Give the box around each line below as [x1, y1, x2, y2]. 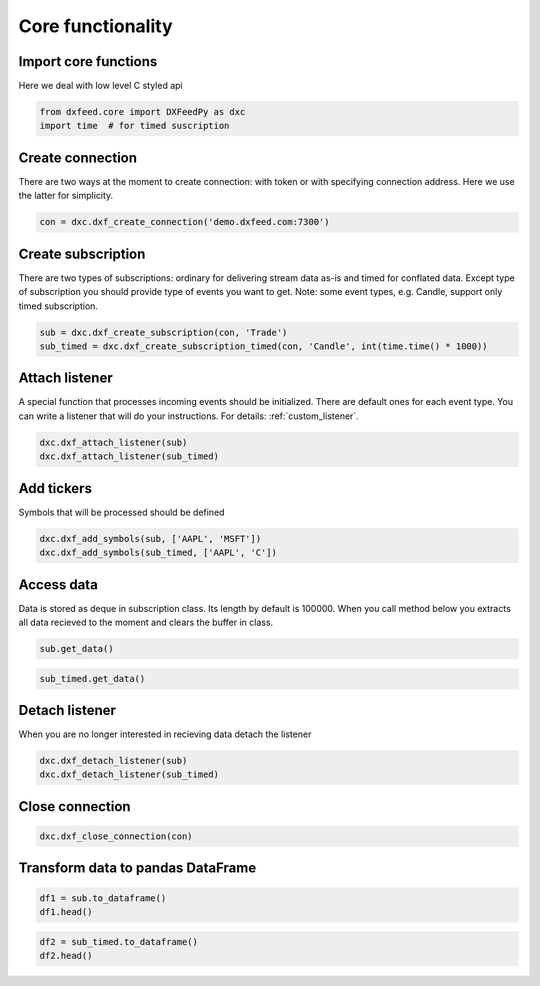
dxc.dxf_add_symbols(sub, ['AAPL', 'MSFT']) [39, 533, 262, 544]
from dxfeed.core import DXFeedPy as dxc [39, 106, 246, 118]
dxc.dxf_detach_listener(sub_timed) [39, 769, 220, 780]
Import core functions [18, 53, 158, 70]
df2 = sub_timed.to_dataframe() [39, 936, 199, 947]
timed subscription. [18, 300, 99, 312]
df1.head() [39, 906, 93, 918]
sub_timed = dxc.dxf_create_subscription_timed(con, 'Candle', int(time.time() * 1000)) [39, 340, 489, 352]
